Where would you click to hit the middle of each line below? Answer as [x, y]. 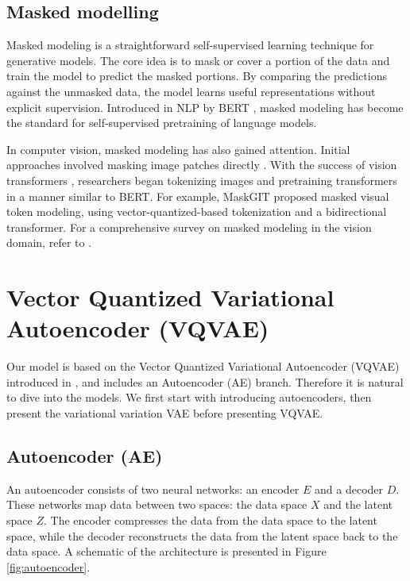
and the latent [358, 504]
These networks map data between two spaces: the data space [157, 504]
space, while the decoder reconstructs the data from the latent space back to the [202, 535]
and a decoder [349, 489]
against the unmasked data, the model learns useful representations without [191, 91]
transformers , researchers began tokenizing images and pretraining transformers [202, 180]
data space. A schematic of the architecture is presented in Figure [166, 551]
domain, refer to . [49, 242]
